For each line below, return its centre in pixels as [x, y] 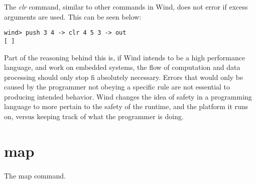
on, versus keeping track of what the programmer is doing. [94, 116]
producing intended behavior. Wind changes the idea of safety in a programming [128, 96]
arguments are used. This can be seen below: [73, 16]
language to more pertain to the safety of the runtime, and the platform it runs [126, 106]
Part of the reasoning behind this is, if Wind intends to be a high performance [125, 57]
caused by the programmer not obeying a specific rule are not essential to [117, 87]
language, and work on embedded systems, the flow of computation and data [122, 67]
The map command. [35, 175]
